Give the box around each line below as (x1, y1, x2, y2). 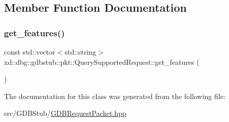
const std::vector (4, 46, 55, 57)
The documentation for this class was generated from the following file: (4, 90, 225, 101)
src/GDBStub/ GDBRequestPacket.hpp (4, 108, 126, 118)
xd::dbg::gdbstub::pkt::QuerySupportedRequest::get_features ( (4, 56, 199, 67)
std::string (65, 46, 96, 57)
